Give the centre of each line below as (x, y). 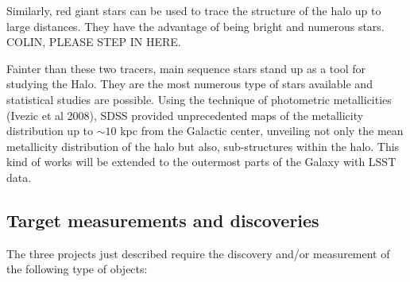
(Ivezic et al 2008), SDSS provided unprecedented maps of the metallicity (185, 115)
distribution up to (50, 131)
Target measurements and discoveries (163, 220)
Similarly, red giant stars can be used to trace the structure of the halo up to (194, 10)
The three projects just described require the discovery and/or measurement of (198, 253)
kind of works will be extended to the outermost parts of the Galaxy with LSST (201, 162)
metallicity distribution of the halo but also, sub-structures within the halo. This (203, 146)
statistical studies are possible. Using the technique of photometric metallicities (199, 99)
